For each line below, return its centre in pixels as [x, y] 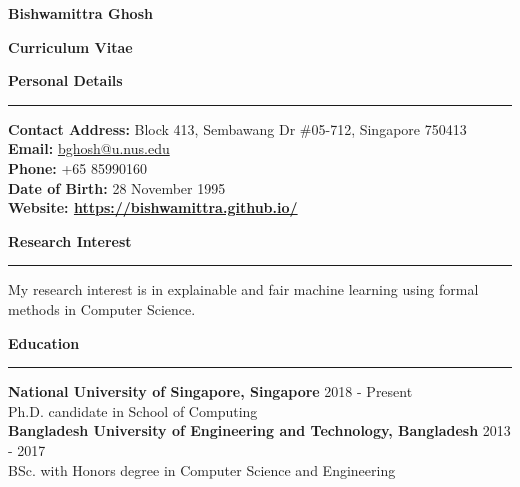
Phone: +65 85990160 [78, 167]
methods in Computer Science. [102, 308]
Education [44, 342]
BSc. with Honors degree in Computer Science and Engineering [202, 469]
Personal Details [65, 80]
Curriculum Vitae [70, 46]
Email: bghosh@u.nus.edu [89, 148]
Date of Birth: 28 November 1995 [117, 187]
